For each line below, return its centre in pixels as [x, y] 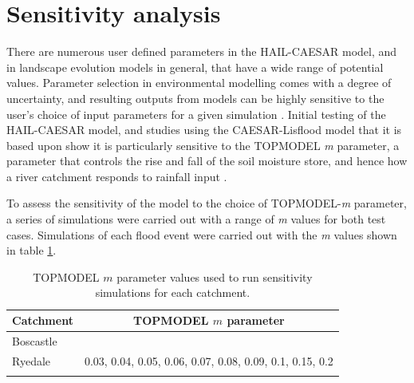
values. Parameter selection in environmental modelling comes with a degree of [199, 83]
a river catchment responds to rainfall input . [117, 176]
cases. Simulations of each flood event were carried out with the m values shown [202, 234]
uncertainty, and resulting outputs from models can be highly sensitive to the [195, 98]
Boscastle [35, 340]
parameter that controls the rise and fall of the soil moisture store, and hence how [207, 161]
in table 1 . [32, 250]
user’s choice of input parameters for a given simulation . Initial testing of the [196, 114]
